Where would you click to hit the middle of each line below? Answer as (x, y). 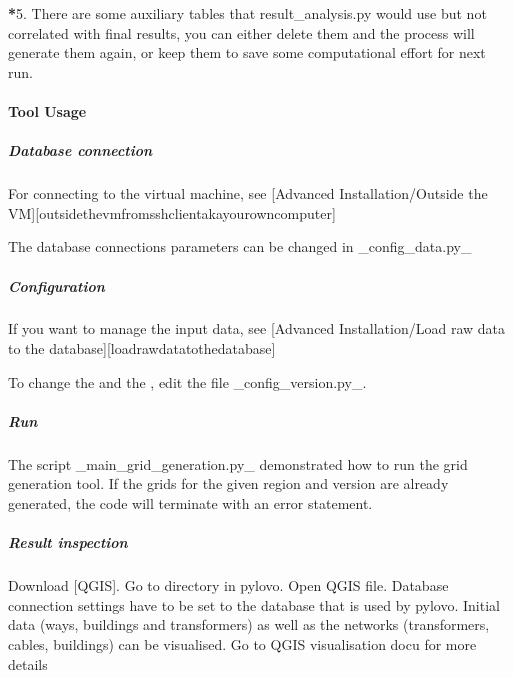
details (28, 663)
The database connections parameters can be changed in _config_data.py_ (240, 246)
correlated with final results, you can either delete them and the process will (241, 32)
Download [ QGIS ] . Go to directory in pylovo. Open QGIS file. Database (228, 585)
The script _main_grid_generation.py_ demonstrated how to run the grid (238, 463)
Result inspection (68, 542)
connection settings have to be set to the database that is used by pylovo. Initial (254, 604)
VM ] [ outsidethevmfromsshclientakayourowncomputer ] (172, 212)
